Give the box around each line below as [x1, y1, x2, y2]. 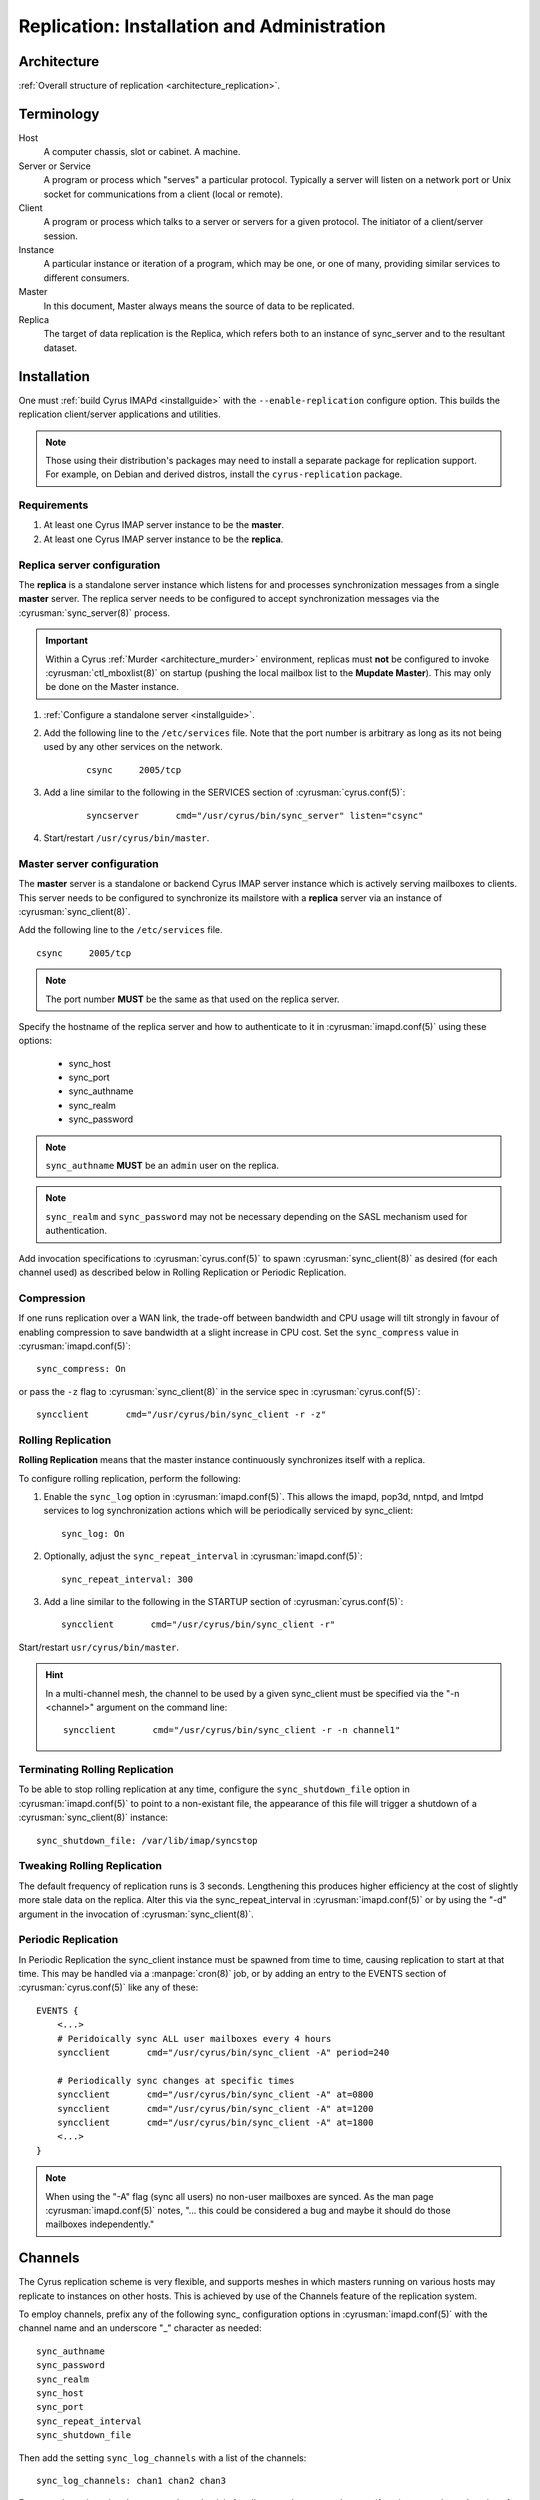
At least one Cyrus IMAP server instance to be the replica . [43, 533, 284, 545]
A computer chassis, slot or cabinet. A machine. [43, 146, 241, 158]
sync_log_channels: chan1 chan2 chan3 [36, 2475, 227, 2486]
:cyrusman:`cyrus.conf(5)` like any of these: [18, 1981, 199, 1994]
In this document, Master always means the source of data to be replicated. [43, 300, 355, 312]
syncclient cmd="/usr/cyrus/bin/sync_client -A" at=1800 [56, 2116, 374, 2128]
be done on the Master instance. [45, 681, 180, 693]
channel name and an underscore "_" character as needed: [18, 2322, 262, 2334]
